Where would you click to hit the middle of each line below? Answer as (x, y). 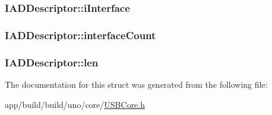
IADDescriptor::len (52, 62)
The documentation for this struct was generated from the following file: (136, 84)
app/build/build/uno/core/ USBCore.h (75, 104)
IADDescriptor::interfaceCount (80, 35)
